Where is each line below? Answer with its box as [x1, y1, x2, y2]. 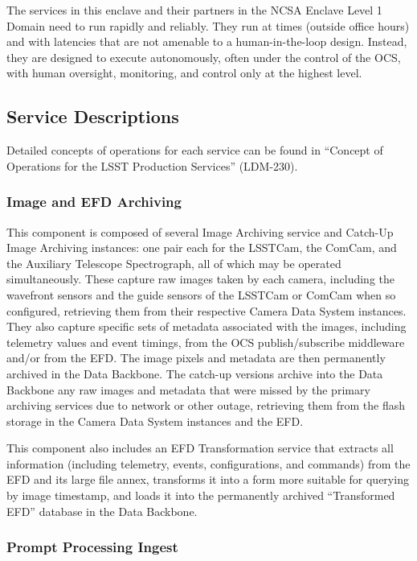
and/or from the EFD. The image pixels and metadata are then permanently [6, 349, 386, 366]
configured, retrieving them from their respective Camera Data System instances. [6, 302, 407, 319]
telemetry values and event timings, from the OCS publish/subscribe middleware [6, 333, 405, 350]
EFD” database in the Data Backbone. [6, 502, 198, 519]
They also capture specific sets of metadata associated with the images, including [6, 318, 407, 335]
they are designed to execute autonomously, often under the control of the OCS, [6, 48, 401, 65]
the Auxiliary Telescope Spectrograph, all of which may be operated [6, 254, 341, 271]
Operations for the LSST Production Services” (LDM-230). [6, 157, 298, 174]
